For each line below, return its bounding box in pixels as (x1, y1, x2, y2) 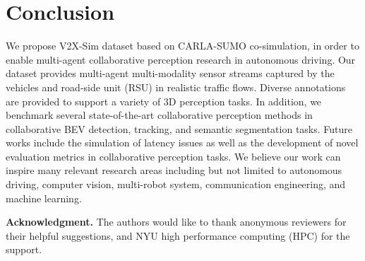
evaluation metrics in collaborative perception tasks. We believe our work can (6, 149, 341, 163)
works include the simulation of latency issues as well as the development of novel (6, 135, 359, 150)
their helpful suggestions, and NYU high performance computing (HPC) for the (6, 228, 350, 243)
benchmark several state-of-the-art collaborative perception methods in (6, 108, 313, 122)
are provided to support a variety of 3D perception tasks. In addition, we (6, 93, 322, 108)
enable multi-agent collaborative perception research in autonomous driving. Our (6, 52, 356, 66)
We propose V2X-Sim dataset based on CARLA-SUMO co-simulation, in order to (6, 38, 359, 53)
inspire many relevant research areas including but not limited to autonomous (6, 163, 342, 178)
